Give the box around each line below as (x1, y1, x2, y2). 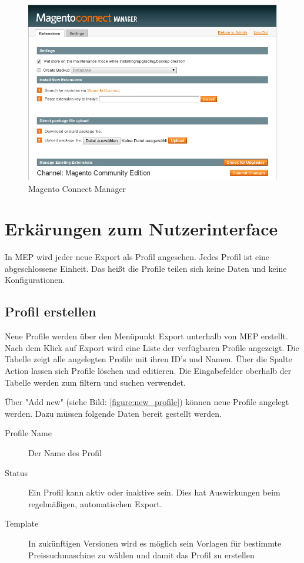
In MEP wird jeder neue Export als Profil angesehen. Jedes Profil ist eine (5, 251, 270, 263)
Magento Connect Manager (28, 182, 126, 194)
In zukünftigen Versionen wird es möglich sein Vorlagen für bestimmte (28, 537, 282, 549)
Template (5, 517, 39, 530)
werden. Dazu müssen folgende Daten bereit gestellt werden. (5, 407, 222, 419)
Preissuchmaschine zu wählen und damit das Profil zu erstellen (28, 548, 255, 561)
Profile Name (5, 427, 52, 439)
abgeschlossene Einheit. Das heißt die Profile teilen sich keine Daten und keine (5, 262, 287, 274)
